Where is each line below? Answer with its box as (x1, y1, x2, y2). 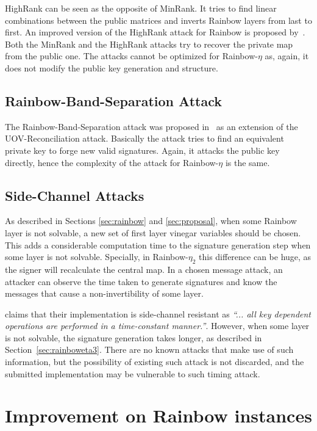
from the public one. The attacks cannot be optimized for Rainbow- (5, 49, 258, 62)
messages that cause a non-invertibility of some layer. (5, 287, 204, 300)
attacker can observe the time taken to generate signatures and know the (5, 275, 277, 288)
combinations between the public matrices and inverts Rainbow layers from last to (5, 13, 312, 26)
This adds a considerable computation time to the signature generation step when (5, 238, 311, 251)
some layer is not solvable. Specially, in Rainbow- (5, 250, 188, 263)
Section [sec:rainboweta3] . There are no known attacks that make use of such (5, 343, 294, 356)
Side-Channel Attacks (5, 186, 144, 205)
